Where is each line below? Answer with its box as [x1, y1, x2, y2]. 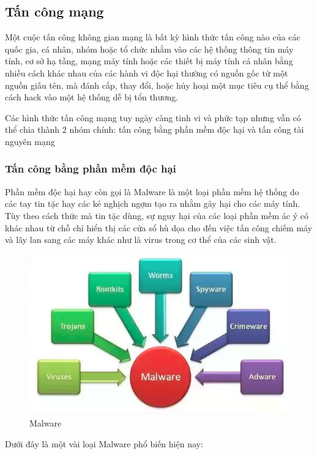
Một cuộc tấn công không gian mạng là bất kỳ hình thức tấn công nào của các [5, 31, 300, 43]
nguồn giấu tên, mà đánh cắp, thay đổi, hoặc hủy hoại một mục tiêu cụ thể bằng [5, 78, 309, 91]
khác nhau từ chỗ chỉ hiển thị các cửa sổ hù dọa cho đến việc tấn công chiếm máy [5, 221, 313, 234]
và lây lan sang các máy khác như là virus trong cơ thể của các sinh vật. [5, 233, 277, 246]
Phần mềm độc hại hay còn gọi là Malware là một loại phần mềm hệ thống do [5, 185, 299, 198]
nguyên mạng [5, 135, 55, 147]
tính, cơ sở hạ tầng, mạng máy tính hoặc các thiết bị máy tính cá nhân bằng [5, 54, 293, 67]
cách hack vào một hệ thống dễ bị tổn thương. [5, 91, 179, 103]
